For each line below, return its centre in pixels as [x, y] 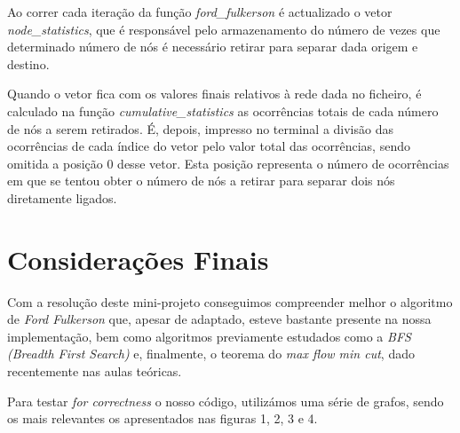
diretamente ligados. [62, 197]
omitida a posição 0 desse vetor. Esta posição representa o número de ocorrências [228, 163]
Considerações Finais [138, 259]
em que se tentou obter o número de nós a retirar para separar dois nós [201, 181]
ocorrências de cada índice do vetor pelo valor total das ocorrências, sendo [209, 146]
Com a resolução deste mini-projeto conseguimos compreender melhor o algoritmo [230, 301]
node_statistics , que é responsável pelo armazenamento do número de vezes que [224, 29]
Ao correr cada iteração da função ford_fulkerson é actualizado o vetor [200, 12]
